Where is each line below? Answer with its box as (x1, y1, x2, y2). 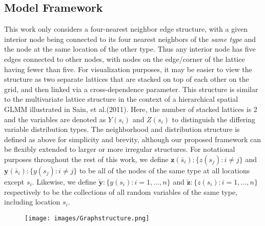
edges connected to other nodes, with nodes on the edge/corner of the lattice (4, 53, 245, 64)
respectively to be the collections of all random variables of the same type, (4, 186, 237, 197)
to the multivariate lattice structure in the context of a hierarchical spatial (4, 94, 238, 104)
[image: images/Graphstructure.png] (25, 214, 150, 222)
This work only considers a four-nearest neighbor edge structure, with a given (4, 24, 248, 34)
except (4, 176, 25, 187)
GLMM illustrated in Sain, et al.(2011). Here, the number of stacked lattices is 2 (4, 103, 257, 114)
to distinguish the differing (172, 114, 255, 124)
